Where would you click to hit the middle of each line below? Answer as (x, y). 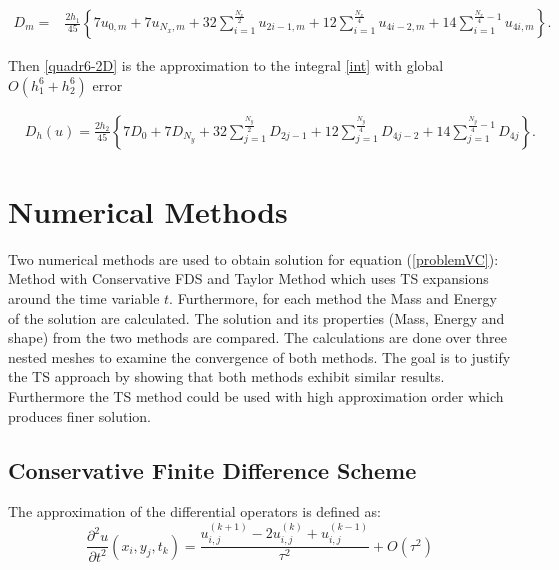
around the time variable (84, 297)
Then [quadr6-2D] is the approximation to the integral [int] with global (226, 65)
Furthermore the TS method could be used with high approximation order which (256, 395)
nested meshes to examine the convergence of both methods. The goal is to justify (259, 356)
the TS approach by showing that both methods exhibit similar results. (226, 376)
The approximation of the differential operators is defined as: (194, 511)
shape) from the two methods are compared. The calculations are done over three (257, 337)
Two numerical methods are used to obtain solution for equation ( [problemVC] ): (253, 258)
